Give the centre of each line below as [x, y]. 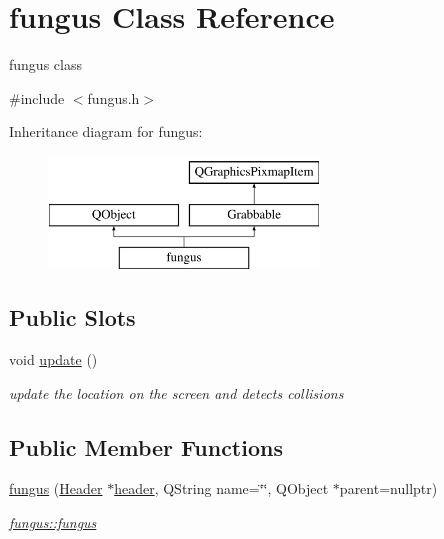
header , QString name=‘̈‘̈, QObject [221, 488]
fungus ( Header [56, 488]
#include [37, 97]
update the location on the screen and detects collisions [176, 392]
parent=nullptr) [388, 488]
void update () [53, 359]
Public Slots [72, 317]
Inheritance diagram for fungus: [106, 131]
